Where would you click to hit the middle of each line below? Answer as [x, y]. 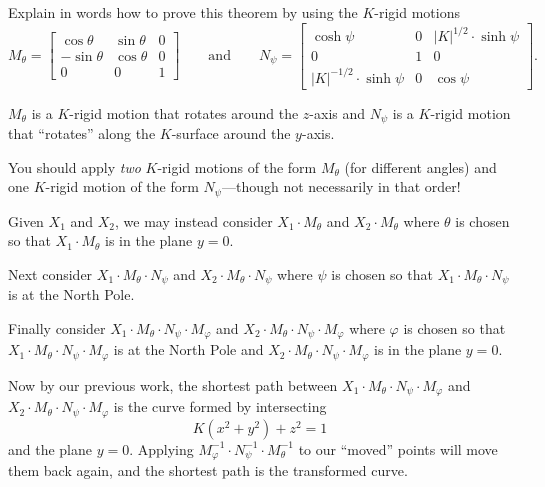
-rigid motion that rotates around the [184, 112]
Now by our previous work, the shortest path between [173, 384]
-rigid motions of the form [237, 166]
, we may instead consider [194, 220]
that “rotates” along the [82, 133]
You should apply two [74, 166]
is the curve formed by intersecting [220, 406]
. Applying [161, 448]
